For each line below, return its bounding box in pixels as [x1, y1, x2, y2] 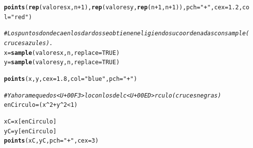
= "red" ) [7, 13, 32, 21]
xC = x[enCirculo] [4, 118, 57, 125]
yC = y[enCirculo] [4, 127, 57, 135]
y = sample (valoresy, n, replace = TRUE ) [4, 59, 120, 66]
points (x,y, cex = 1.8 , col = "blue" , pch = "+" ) [4, 75, 138, 82]
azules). [24, 39, 53, 47]
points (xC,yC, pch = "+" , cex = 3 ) [4, 137, 99, 145]
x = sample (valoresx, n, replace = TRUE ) [4, 49, 120, 56]
